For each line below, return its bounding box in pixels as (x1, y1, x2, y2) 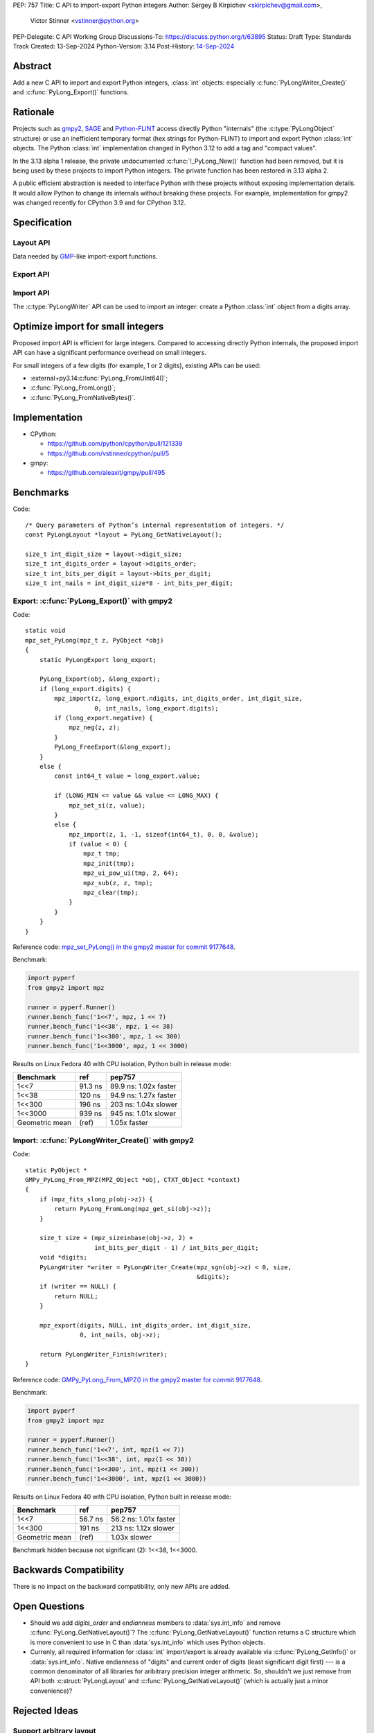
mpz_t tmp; (83, 850, 121, 857)
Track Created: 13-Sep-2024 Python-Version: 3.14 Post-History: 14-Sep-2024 (12, 42, 235, 51)
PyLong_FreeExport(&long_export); (54, 743, 172, 751)
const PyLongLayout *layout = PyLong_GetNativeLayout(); (25, 530, 223, 539)
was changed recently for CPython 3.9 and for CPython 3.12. (12, 198, 186, 207)
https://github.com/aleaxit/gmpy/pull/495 (47, 469, 166, 477)
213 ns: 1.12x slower (111, 1524, 175, 1533)
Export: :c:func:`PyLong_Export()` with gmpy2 (12, 596, 173, 606)
